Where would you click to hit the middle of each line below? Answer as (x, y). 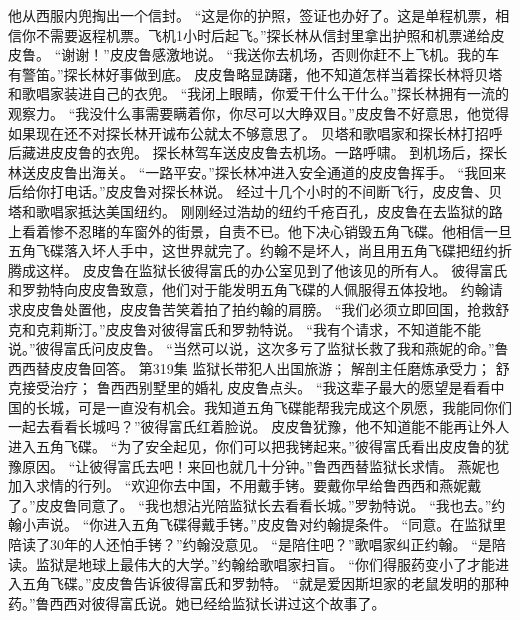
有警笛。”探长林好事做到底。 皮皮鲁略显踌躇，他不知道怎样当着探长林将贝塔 (255, 73)
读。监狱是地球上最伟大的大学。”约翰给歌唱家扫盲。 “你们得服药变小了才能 (251, 563)
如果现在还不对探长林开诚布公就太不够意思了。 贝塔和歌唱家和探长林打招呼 (255, 132)
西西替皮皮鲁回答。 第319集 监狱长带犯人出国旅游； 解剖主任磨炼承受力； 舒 (259, 367)
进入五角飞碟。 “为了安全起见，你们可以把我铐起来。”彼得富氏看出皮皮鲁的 (251, 446)
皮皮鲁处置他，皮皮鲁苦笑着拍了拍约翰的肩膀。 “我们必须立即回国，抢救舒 (265, 308)
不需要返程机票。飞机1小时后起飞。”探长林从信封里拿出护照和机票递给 (263, 34)
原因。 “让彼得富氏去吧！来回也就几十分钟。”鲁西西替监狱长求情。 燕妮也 (260, 465)
